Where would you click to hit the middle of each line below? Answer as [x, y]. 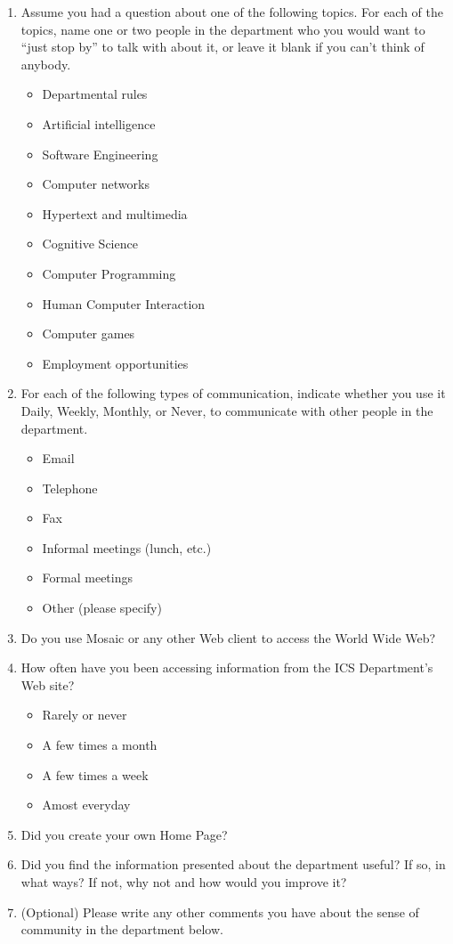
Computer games [89, 334]
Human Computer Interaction [124, 303]
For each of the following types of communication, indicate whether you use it [233, 393]
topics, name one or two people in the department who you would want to [223, 29]
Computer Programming [109, 273]
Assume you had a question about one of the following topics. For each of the [232, 12]
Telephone [70, 488]
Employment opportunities [115, 363]
